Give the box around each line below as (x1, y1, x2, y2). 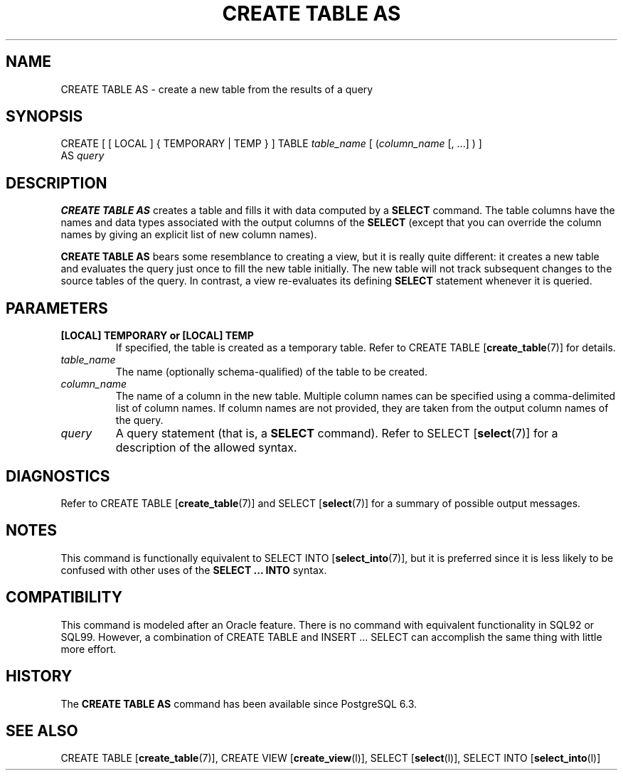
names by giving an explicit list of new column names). (60, 228, 317, 241)
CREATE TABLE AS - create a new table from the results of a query (60, 83, 373, 95)
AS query (60, 149, 105, 162)
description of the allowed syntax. (115, 440, 297, 455)
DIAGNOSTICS (6, 467, 110, 485)
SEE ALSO (6, 721, 78, 740)
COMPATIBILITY (6, 588, 122, 607)
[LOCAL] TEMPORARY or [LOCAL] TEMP (60, 329, 254, 342)
